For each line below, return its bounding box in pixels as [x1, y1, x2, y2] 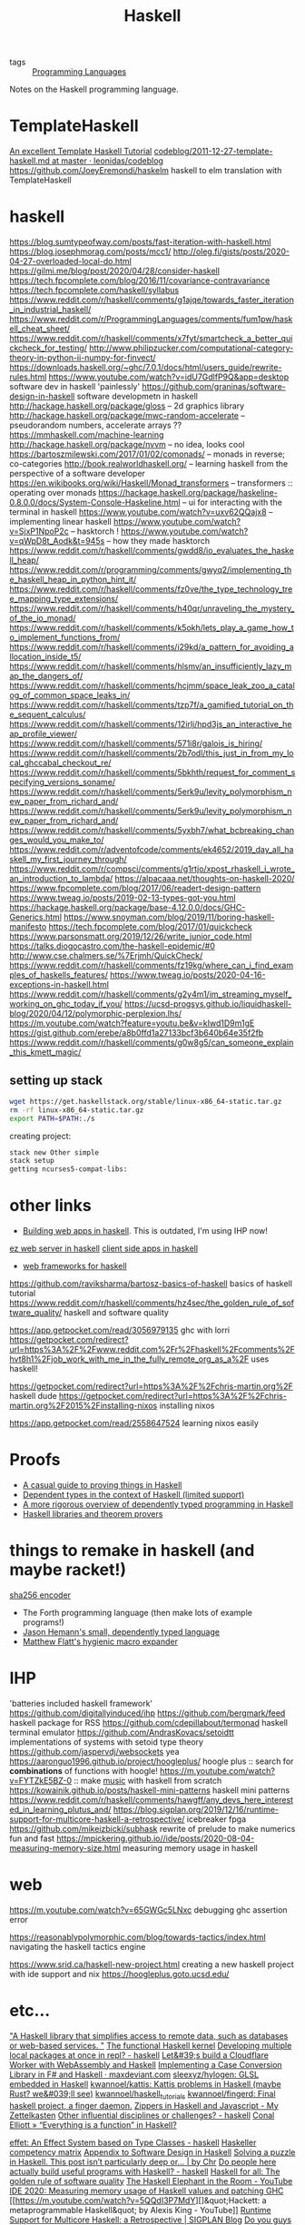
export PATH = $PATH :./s [9, 1114, 95, 1123]
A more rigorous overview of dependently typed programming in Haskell [22, 1499, 294, 1510]
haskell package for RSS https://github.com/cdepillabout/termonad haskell [9, 1717, 289, 1728]
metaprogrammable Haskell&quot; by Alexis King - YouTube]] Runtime [9, 2204, 272, 2215]
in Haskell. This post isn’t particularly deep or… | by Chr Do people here [9, 2156, 277, 2167]
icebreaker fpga [186, 1813, 247, 1825]
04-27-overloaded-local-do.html [9, 256, 132, 267]
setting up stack [9, 1073, 103, 1088]
